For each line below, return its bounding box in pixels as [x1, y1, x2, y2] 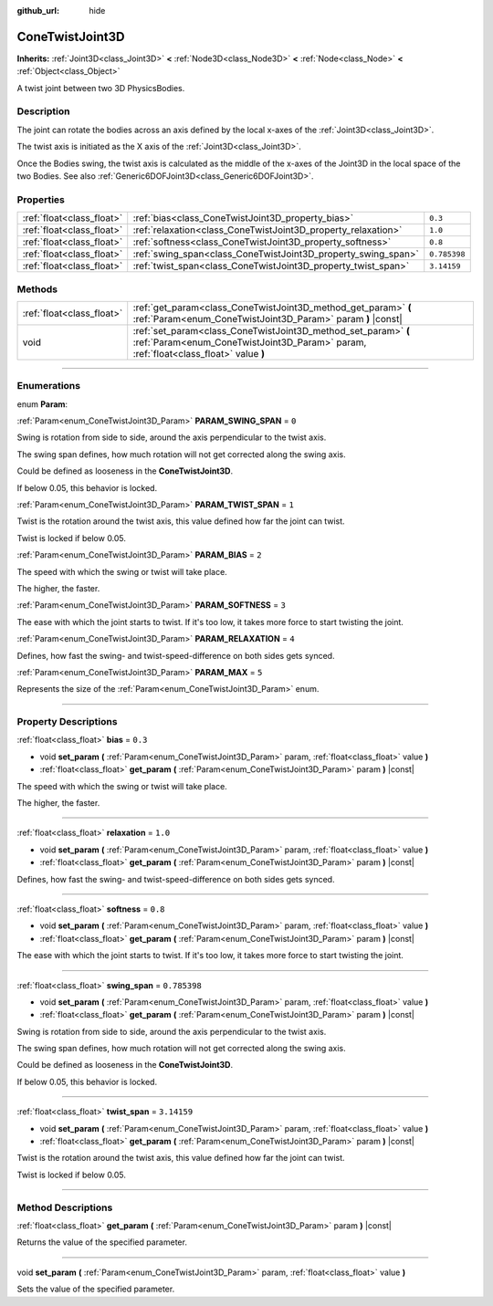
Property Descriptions [16, 716, 118, 728]
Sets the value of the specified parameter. [16, 1283, 175, 1295]
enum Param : [16, 398, 68, 410]
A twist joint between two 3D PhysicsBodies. [16, 82, 185, 93]
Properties [16, 193, 66, 205]
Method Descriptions [16, 1201, 113, 1214]
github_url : [16, 5, 59, 16]
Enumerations [16, 380, 81, 392]
